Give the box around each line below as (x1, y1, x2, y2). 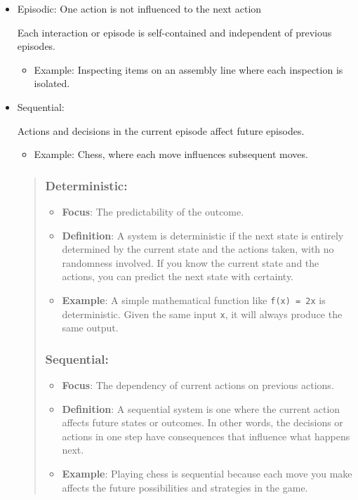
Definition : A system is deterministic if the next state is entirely (62, 228, 344, 242)
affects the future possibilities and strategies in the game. (62, 480, 308, 494)
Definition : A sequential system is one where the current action (62, 401, 340, 416)
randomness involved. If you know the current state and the (62, 255, 319, 270)
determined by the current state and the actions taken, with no (62, 242, 334, 256)
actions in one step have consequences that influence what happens (62, 428, 350, 443)
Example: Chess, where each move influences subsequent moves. (34, 147, 308, 162)
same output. (62, 320, 119, 335)
